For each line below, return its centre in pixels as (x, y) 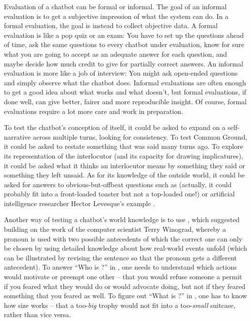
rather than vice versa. (38, 314)
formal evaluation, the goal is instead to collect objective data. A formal (111, 25)
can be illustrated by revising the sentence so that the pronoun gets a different (120, 257)
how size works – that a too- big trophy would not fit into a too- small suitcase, (120, 305)
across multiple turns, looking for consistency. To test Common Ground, (140, 136)
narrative (17, 136)
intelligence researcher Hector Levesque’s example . (80, 203)
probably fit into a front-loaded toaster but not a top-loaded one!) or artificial (119, 194)
